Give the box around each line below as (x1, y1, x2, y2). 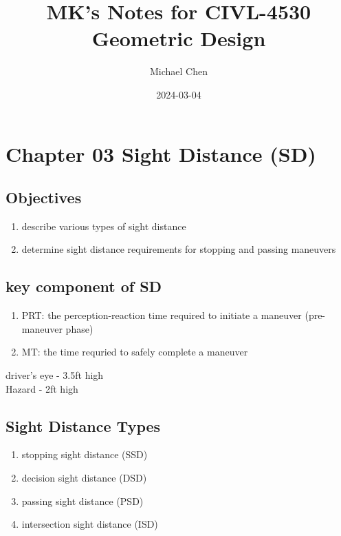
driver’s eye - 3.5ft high (5, 368, 104, 382)
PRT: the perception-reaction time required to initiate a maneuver (21, 308, 302, 322)
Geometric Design (91, 24, 266, 52)
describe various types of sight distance (21, 218, 186, 233)
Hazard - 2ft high (5, 381, 78, 395)
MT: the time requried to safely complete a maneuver (21, 344, 248, 359)
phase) (65, 321, 93, 336)
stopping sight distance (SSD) (21, 447, 148, 462)
